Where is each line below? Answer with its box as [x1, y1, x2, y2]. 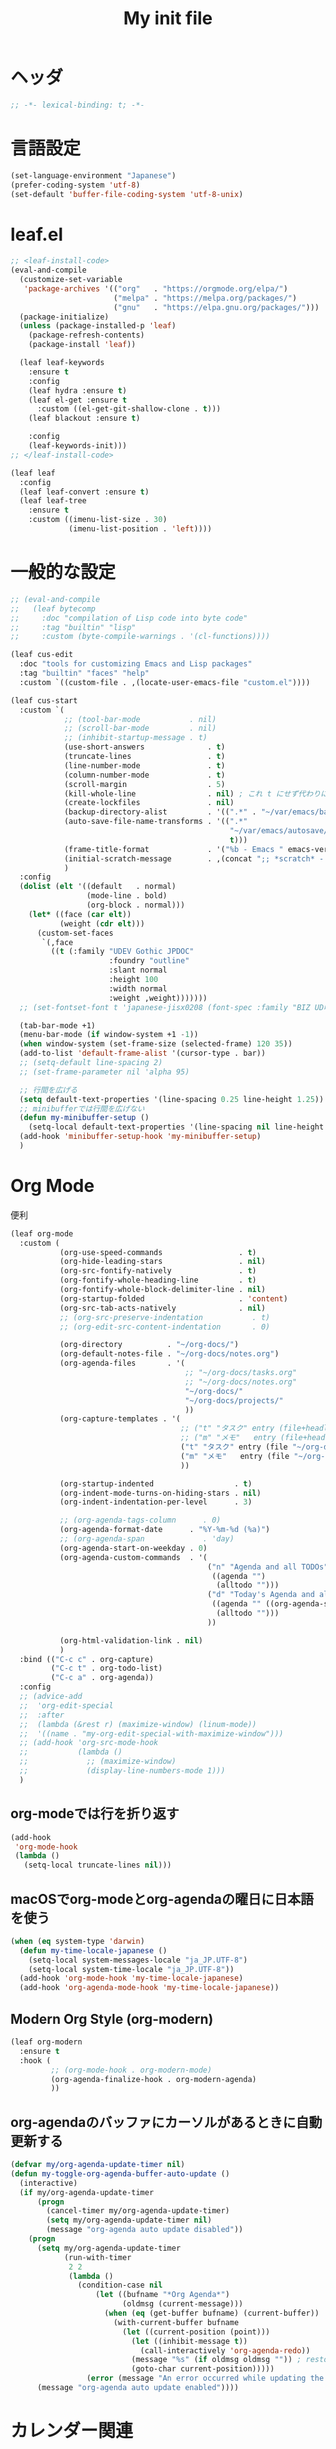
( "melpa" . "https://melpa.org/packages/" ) [113, 293, 298, 303]
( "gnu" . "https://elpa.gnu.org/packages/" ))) [113, 302, 320, 312]
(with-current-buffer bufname [113, 2317, 240, 2327]
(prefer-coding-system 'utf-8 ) [10, 180, 141, 190]
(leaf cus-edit [10, 650, 74, 660]
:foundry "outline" [108, 956, 190, 966]
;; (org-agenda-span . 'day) [59, 1534, 235, 1544]
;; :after [19, 1710, 65, 1720]
